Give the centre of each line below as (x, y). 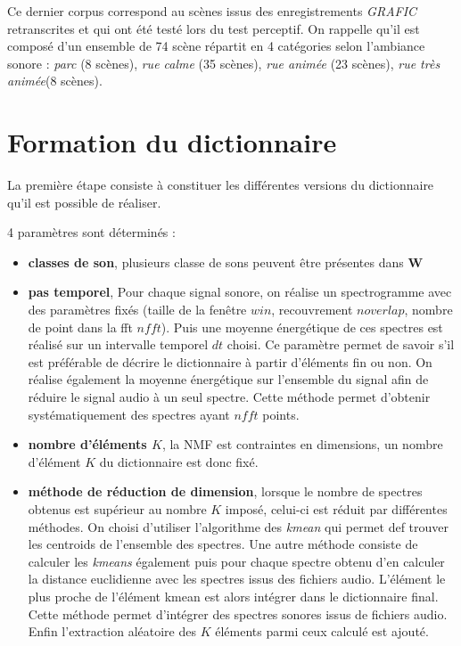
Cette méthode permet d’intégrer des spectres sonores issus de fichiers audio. (238, 613)
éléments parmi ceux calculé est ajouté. (322, 631)
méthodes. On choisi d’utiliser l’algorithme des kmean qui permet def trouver (239, 526)
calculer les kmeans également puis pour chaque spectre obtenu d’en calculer (236, 561)
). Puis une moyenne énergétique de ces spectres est (302, 327)
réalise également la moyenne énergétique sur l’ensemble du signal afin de (228, 379)
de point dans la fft (80, 327)
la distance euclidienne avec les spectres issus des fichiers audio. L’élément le (237, 579)
